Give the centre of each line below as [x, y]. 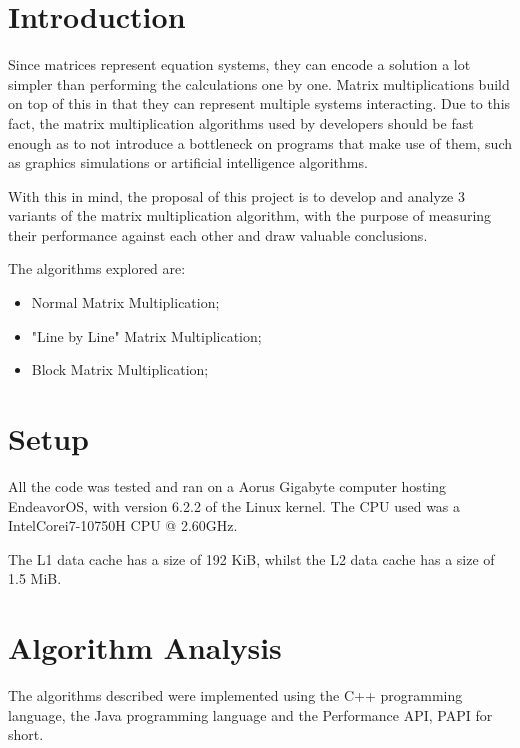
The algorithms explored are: [97, 268]
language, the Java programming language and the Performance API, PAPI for [250, 714]
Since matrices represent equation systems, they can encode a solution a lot [239, 64]
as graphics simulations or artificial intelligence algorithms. [188, 162]
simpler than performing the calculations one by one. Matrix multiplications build [259, 83]
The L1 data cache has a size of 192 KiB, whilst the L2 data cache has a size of [251, 558]
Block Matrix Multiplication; [120, 369]
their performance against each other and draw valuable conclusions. [218, 234]
